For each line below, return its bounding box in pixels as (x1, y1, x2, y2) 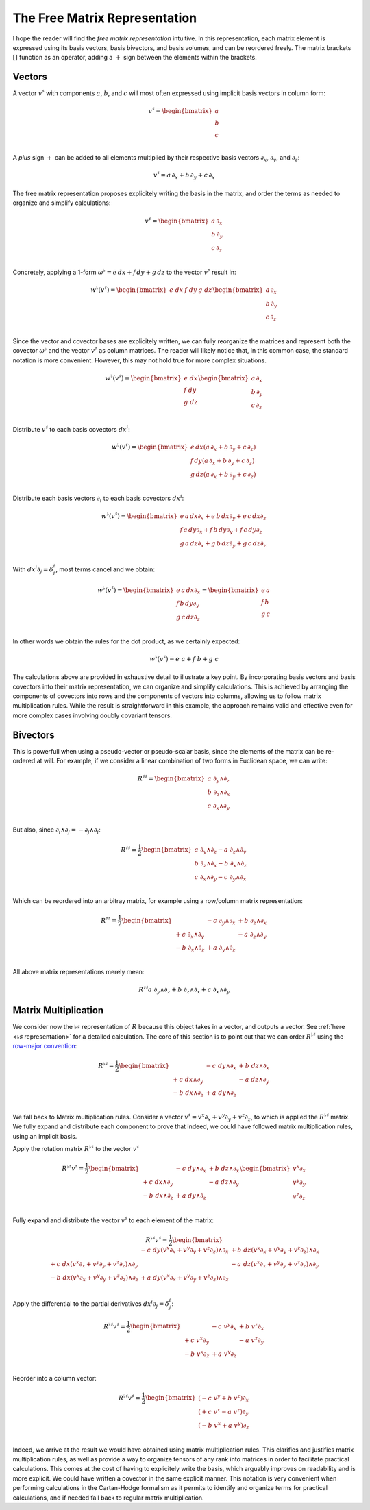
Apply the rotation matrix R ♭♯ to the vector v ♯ (12, 1144, 140, 1153)
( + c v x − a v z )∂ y (197, 1407, 249, 1418)
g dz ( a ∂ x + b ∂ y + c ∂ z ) (190, 470, 256, 480)
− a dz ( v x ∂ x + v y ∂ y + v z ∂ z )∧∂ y (230, 1259, 319, 1270)
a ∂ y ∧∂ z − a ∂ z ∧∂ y (194, 846, 247, 855)
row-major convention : (12, 1042, 77, 1050)
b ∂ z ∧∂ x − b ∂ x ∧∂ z (194, 859, 247, 869)
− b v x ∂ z (184, 1349, 210, 1359)
